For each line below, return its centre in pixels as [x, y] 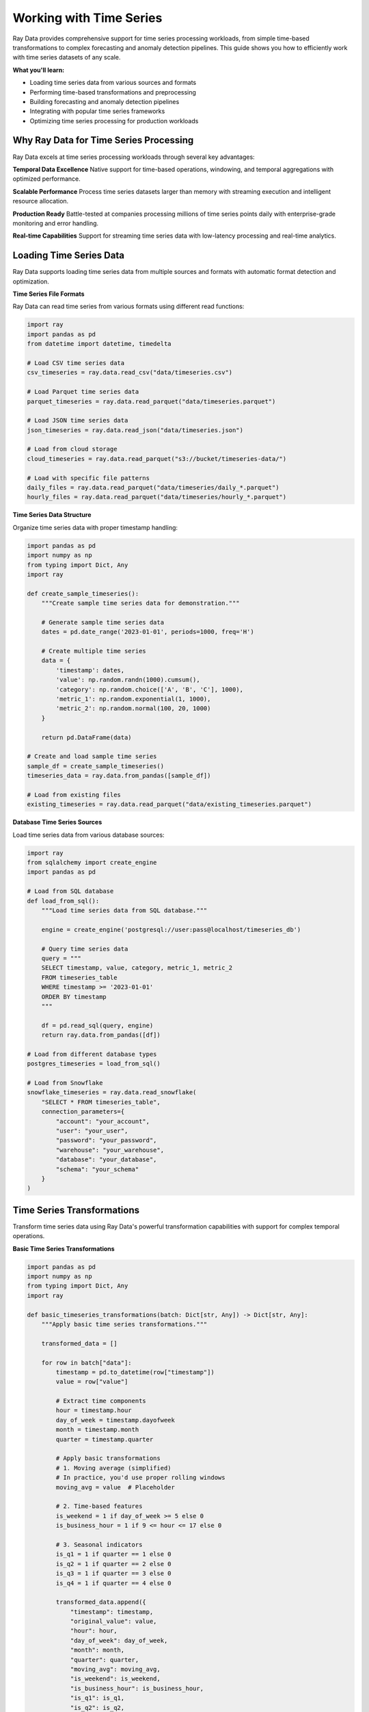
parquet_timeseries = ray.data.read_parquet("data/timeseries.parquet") [151, 401]
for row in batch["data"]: [87, 1362]
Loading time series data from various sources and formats [113, 83]
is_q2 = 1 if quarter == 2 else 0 [113, 1564]
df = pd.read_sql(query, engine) [97, 1025]
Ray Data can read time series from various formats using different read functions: [128, 306]
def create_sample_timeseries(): [83, 593]
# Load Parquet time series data [83, 392]
